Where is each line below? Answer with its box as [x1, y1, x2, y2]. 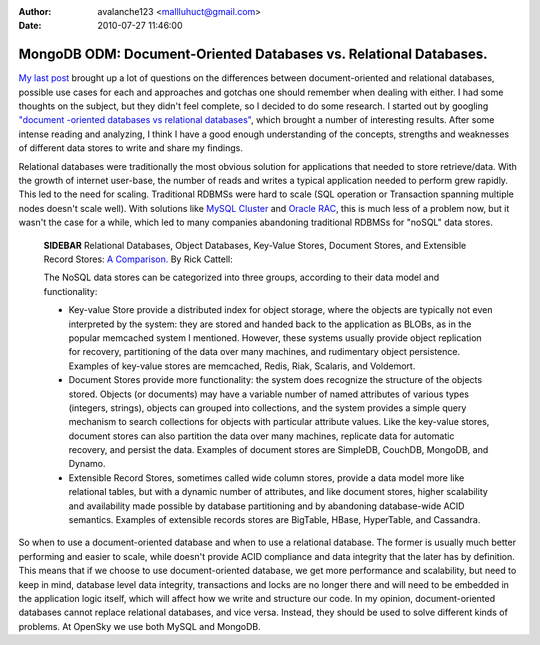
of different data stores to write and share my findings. [18, 142, 244, 154]
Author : [18, 6, 52, 17]
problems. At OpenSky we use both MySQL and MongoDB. [18, 620, 262, 632]
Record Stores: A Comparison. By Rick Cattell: [43, 253, 234, 265]
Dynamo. [68, 458, 106, 470]
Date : [18, 20, 42, 32]
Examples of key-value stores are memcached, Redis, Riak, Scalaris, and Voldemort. [68, 360, 416, 372]
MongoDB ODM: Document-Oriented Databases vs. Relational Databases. [18, 46, 489, 63]
